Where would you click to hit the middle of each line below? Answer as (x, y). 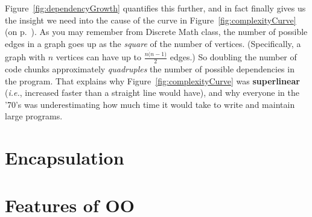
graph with (25, 57)
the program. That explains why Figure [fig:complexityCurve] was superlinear (152, 80)
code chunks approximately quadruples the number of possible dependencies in (150, 69)
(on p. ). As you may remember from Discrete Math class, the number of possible (156, 32)
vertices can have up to (98, 57)
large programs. (34, 116)
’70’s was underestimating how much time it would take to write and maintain (150, 104)
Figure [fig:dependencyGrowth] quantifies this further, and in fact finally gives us (155, 8)
